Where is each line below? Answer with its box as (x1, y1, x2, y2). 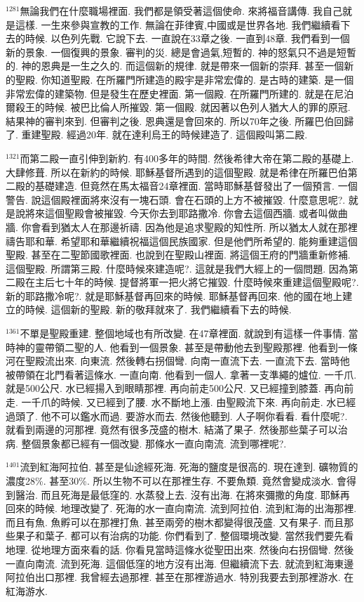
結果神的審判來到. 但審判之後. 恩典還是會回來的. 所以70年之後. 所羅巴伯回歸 (6, 113, 354, 128)
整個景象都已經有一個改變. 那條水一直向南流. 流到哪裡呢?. (21, 436, 287, 450)
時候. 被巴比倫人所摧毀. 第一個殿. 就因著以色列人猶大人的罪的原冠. (44, 100, 351, 114)
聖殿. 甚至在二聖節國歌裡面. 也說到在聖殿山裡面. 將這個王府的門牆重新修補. (6, 247, 351, 262)
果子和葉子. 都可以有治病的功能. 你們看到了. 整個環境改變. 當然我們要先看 (15, 528, 354, 543)
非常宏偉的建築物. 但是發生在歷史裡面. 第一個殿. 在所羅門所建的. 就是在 (6, 86, 335, 100)
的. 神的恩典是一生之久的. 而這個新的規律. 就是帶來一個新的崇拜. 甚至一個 (6, 58, 344, 73)
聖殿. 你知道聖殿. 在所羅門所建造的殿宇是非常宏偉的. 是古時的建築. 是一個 (15, 72, 354, 86)
